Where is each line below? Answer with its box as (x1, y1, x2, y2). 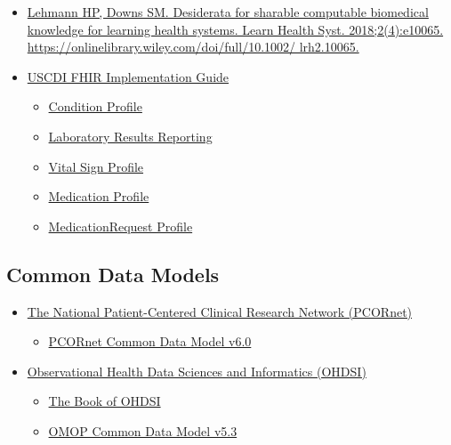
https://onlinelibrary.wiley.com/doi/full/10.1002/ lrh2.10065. (27, 37, 359, 56)
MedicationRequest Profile (48, 216, 193, 235)
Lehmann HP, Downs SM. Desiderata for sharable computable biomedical (27, 3, 429, 20)
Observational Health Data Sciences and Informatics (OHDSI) (27, 361, 366, 380)
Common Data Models (6, 260, 220, 287)
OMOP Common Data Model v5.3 (48, 421, 238, 440)
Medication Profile (48, 187, 149, 206)
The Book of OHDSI (48, 392, 161, 410)
